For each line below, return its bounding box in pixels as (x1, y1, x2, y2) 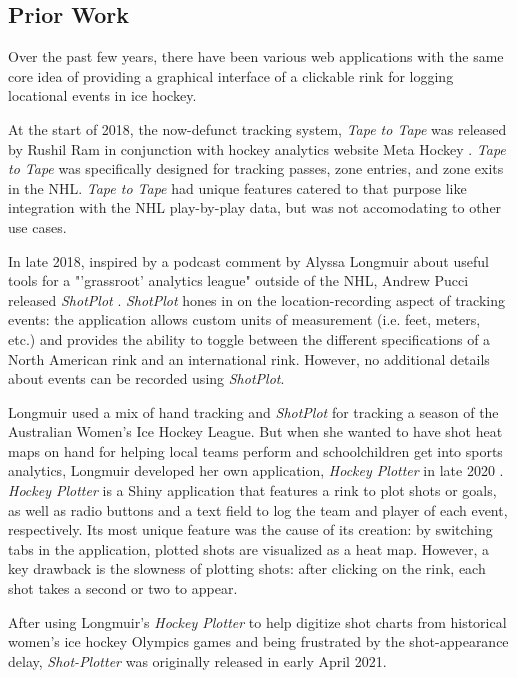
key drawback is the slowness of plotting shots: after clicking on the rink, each (8, 558, 486, 579)
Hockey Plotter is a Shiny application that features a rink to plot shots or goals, (8, 480, 497, 501)
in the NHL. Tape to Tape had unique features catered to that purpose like (8, 177, 467, 198)
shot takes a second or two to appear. (8, 578, 238, 599)
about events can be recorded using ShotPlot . (8, 368, 285, 389)
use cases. (8, 216, 67, 237)
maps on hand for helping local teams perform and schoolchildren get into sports (8, 440, 503, 461)
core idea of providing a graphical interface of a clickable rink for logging (8, 65, 454, 86)
